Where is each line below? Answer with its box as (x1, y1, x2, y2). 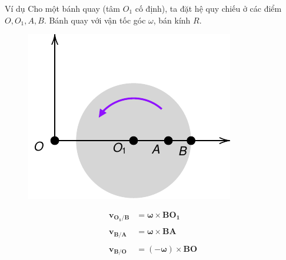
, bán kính (153, 14, 191, 26)
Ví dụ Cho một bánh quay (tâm (5, 2, 121, 14)
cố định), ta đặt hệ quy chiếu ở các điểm (135, 2, 282, 14)
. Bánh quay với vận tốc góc (44, 14, 146, 26)
